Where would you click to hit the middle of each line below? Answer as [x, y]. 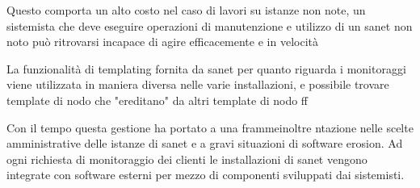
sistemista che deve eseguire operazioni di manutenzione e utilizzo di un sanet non [210, 25]
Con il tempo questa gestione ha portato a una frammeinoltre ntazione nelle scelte [210, 127]
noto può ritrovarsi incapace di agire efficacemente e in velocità [162, 42]
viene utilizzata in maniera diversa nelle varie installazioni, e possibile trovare [198, 84]
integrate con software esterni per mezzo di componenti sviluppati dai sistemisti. [206, 175]
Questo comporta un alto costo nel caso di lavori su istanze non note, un [186, 10]
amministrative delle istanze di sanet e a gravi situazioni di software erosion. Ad [205, 143]
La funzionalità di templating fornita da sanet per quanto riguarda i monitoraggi [206, 68]
